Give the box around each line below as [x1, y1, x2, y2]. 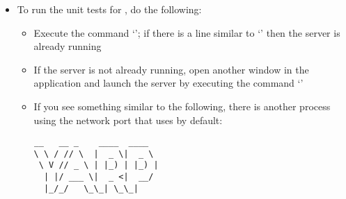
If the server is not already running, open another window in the [33, 62, 309, 76]
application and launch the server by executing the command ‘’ [33, 76, 304, 90]
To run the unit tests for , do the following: [17, 2, 202, 16]
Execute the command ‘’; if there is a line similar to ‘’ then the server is [33, 25, 340, 40]
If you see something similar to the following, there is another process [33, 98, 331, 113]
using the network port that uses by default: [33, 112, 223, 127]
